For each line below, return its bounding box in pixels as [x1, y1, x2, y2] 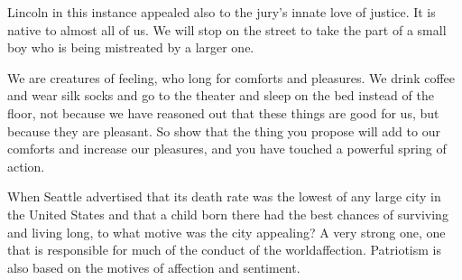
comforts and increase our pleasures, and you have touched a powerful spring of [7, 139, 447, 158]
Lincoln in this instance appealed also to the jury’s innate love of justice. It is [7, 3, 436, 21]
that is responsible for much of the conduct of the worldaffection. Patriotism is [7, 240, 442, 259]
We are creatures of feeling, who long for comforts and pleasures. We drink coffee [7, 68, 456, 87]
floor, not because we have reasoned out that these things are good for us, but [7, 103, 439, 122]
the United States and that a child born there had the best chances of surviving [7, 204, 448, 223]
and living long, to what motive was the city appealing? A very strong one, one [7, 222, 446, 241]
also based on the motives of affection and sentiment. [7, 257, 300, 276]
